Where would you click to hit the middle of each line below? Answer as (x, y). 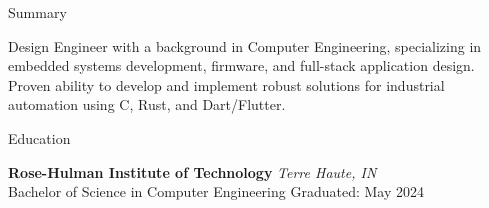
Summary (37, 12)
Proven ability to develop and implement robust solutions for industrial (226, 84)
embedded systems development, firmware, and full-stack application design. (241, 65)
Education (39, 137)
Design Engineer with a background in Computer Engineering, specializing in (245, 45)
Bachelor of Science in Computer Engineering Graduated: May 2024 (216, 191)
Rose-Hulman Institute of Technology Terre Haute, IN (192, 171)
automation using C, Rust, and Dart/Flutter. (147, 104)
